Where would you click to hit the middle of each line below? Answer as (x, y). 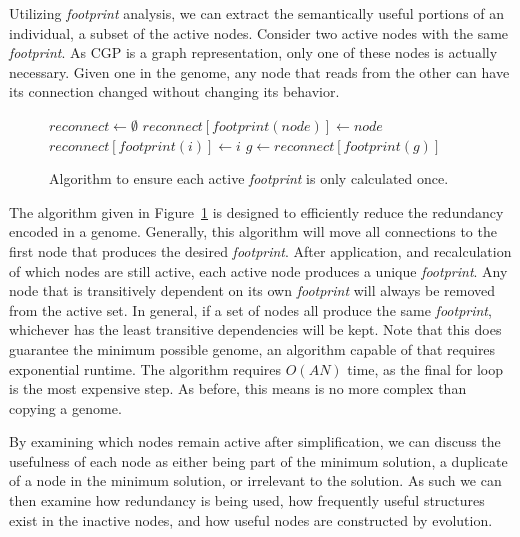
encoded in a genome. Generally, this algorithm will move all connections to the (253, 231)
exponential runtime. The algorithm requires (145, 368)
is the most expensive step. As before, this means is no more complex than (238, 388)
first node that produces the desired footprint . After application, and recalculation (260, 250)
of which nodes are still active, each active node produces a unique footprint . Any (258, 270)
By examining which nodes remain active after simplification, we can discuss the (255, 441)
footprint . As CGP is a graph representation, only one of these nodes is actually (253, 52)
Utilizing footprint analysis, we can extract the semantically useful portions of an (257, 13)
